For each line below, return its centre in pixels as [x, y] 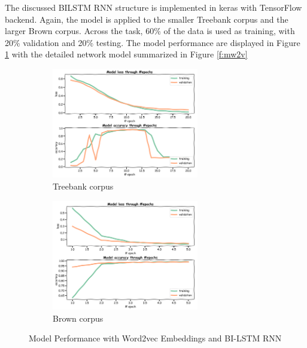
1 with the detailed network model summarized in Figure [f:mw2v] [126, 54]
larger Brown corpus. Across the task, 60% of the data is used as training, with [150, 31]
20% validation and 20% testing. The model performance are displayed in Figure [153, 42]
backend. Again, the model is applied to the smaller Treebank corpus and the [147, 19]
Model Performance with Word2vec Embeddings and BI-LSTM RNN [155, 338]
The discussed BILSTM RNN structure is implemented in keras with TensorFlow [153, 7]
